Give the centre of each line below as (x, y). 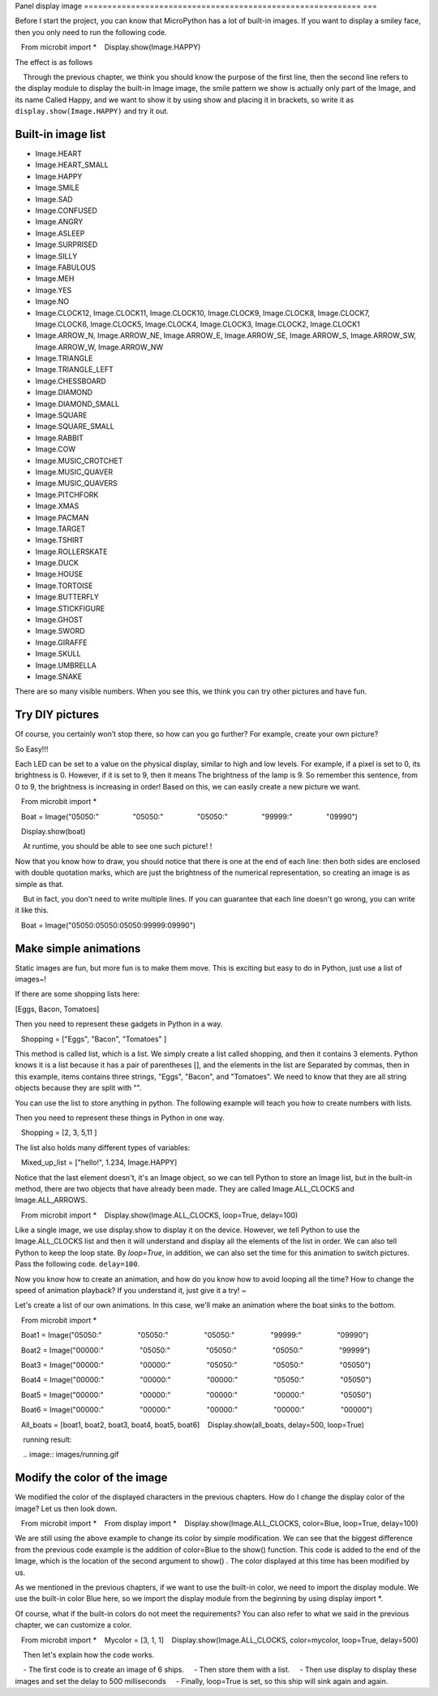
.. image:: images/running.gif (71, 1455)
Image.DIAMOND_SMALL (77, 404)
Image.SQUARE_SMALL (75, 426)
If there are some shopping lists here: (77, 994)
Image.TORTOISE (64, 586)
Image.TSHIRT (60, 540)
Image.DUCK (57, 563)
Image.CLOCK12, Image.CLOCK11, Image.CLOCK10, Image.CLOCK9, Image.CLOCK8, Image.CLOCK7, (203, 313)
